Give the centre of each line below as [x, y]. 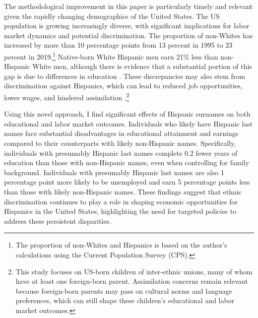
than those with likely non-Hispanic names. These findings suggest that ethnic [123, 191]
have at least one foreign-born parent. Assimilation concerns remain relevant [132, 281]
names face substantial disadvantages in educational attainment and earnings [121, 133]
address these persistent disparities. [58, 221]
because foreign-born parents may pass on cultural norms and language [124, 290]
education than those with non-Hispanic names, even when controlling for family [127, 162]
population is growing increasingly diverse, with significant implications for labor [127, 26]
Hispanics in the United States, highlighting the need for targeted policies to [120, 211]
